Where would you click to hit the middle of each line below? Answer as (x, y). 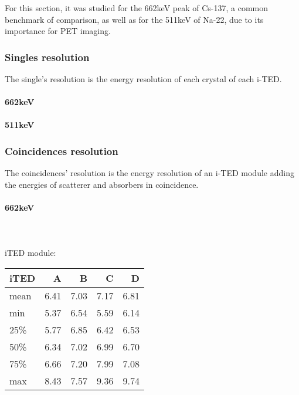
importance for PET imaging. (58, 31)
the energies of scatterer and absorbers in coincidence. (102, 184)
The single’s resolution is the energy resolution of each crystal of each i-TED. (143, 79)
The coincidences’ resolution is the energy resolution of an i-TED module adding (149, 173)
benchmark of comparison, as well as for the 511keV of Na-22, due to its (134, 19)
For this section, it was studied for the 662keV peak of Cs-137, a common (137, 8)
